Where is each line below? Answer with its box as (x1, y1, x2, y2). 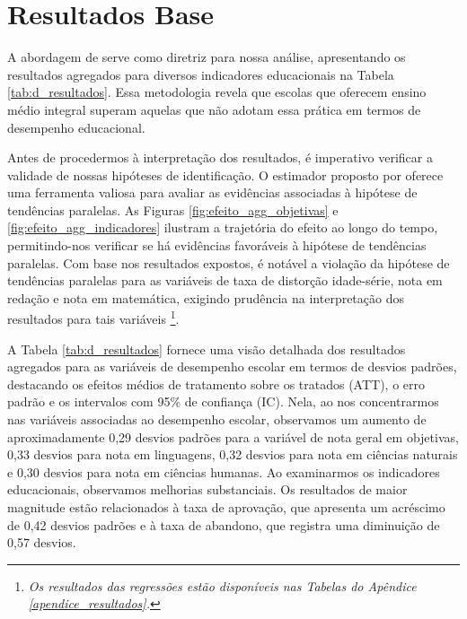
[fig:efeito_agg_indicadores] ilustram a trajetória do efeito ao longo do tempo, (7, 218, 438, 237)
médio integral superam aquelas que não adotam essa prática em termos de (7, 100, 421, 118)
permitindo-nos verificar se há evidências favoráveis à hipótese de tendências (7, 236, 427, 255)
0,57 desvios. (7, 533, 76, 552)
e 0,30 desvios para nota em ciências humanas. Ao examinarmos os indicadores (7, 462, 440, 481)
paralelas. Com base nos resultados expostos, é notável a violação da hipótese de (7, 253, 450, 272)
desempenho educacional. (7, 118, 145, 136)
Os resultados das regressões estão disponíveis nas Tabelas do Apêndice (28, 576, 417, 595)
